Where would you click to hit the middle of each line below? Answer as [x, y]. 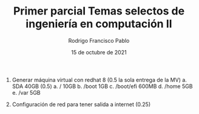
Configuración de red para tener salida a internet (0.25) [81, 104]
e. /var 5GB [26, 92]
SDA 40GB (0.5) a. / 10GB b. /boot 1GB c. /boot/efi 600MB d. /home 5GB [102, 86]
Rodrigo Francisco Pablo [99, 40]
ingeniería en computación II [99, 24]
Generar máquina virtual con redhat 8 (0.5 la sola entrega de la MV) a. [99, 80]
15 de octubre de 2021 [99, 52]
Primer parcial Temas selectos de [99, 11]
